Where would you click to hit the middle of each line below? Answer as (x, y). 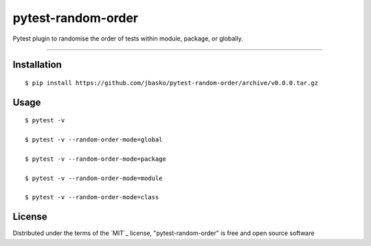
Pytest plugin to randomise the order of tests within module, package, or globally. (128, 38)
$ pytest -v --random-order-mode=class (92, 197)
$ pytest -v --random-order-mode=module (94, 178)
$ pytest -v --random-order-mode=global (94, 140)
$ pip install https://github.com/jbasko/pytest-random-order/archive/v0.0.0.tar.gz (172, 83)
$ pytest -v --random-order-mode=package (95, 159)
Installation (37, 65)
